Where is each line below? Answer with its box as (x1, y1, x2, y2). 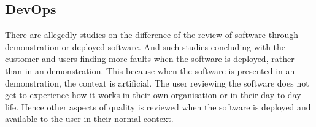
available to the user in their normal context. (5, 112, 174, 125)
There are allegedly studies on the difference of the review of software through (5, 28, 298, 41)
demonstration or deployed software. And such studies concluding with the (5, 40, 286, 53)
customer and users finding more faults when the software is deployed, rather (5, 52, 295, 65)
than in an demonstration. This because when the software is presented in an (5, 64, 295, 77)
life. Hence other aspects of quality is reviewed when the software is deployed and (5, 100, 311, 113)
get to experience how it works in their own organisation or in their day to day (5, 88, 301, 101)
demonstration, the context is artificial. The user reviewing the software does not (5, 76, 309, 89)
